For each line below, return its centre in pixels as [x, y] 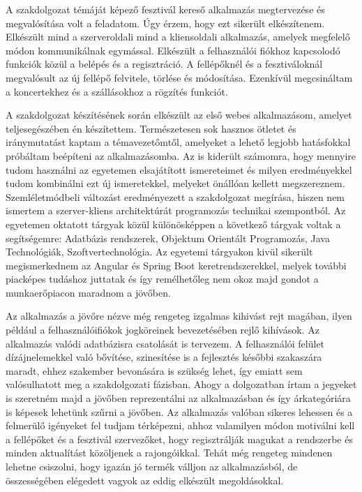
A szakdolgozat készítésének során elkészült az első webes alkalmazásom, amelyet [179, 115]
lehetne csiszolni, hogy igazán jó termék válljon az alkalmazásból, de [152, 466]
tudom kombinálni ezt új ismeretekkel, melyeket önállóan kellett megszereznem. [175, 183]
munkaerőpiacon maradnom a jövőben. [88, 292]
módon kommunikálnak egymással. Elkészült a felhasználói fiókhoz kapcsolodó [173, 50]
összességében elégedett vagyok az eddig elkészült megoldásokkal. [145, 480]
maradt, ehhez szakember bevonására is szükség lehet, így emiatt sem [154, 370]
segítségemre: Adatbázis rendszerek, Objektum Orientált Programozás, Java [168, 238]
